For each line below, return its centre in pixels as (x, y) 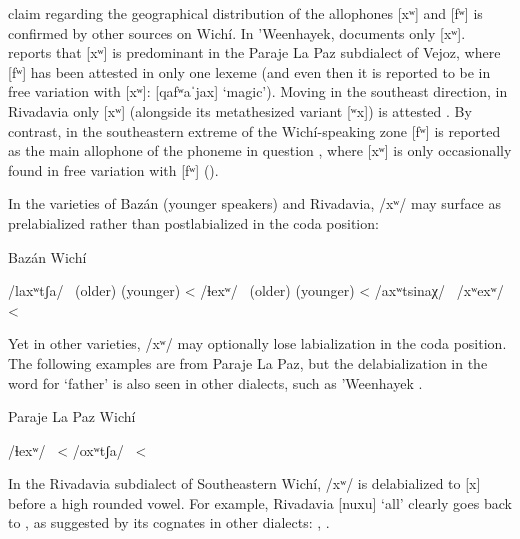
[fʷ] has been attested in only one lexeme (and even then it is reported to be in (249, 71)
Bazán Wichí (47, 256)
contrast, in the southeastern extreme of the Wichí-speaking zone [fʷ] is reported (254, 130)
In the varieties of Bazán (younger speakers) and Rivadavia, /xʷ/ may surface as (254, 203)
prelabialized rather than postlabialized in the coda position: (193, 222)
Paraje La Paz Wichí (72, 416)
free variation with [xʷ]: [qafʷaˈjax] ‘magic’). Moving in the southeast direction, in (258, 91)
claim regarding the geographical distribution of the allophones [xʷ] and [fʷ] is (245, 13)
